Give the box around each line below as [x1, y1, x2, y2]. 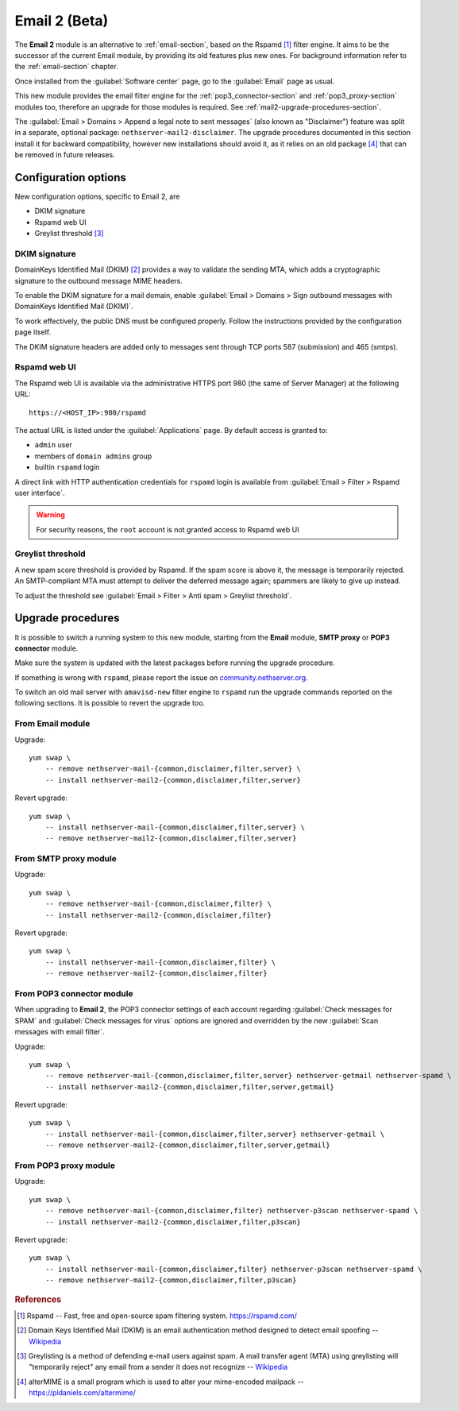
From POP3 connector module [14, 988, 134, 999]
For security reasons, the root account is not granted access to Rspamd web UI [36, 524, 299, 534]
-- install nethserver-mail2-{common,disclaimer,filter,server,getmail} [44, 1082, 335, 1092]
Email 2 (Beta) [14, 12, 109, 29]
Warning [36, 510, 65, 520]
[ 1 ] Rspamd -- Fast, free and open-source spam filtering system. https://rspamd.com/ [17, 1311, 298, 1320]
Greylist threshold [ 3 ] [34, 229, 104, 238]
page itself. [14, 327, 52, 337]
